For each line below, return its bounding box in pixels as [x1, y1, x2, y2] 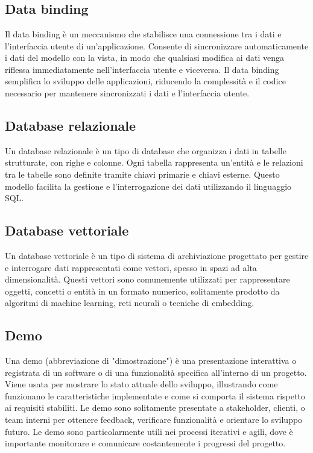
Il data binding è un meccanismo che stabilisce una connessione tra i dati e [5, 28, 282, 40]
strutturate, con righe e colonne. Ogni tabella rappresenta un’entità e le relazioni [5, 156, 303, 169]
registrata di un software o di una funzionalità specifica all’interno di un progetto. [5, 366, 307, 378]
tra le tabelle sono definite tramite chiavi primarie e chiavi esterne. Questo [5, 167, 280, 180]
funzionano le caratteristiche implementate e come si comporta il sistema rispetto [5, 389, 305, 402]
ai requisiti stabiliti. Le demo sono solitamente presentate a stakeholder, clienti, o [5, 401, 305, 414]
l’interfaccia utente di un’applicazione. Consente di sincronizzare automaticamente [5, 39, 309, 52]
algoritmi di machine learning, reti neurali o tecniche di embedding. [5, 296, 255, 309]
